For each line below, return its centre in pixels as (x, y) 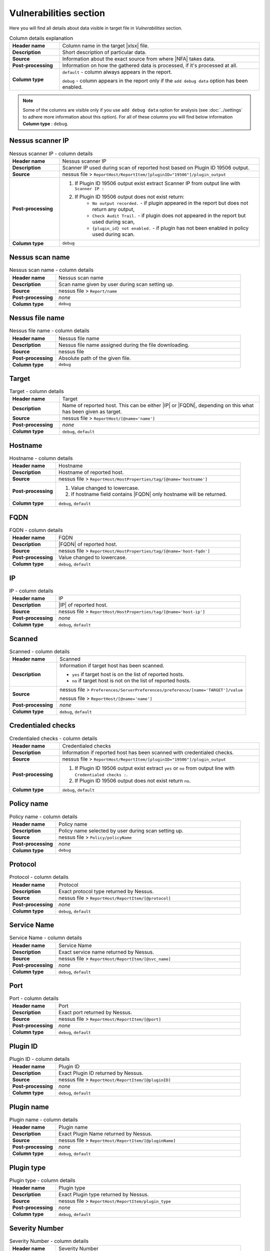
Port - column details (34, 998)
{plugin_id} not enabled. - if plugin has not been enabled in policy (170, 228)
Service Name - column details (46, 938)
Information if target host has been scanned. (112, 666)
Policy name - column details (43, 817)
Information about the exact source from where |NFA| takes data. (139, 59)
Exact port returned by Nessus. (95, 1012)
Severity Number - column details (49, 1241)
